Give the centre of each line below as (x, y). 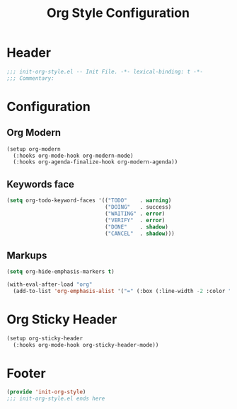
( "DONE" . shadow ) (137, 227)
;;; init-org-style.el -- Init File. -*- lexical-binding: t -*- (105, 71)
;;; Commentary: (30, 78)
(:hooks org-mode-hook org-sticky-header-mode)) (86, 345)
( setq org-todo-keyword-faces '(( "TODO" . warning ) (89, 201)
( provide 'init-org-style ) (46, 392)
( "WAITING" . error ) (135, 214)
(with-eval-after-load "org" (50, 284)
